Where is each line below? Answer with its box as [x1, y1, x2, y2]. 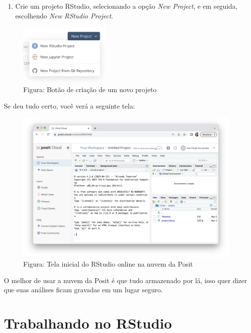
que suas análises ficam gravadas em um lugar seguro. [4, 285, 163, 295]
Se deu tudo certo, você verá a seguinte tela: [4, 100, 135, 111]
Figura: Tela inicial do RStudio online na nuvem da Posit [23, 258, 193, 269]
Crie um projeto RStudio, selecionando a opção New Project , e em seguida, [15, 1, 237, 11]
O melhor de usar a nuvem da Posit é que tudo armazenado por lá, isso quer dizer [4, 275, 247, 285]
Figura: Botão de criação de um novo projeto [23, 84, 157, 94]
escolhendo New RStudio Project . [15, 10, 113, 20]
